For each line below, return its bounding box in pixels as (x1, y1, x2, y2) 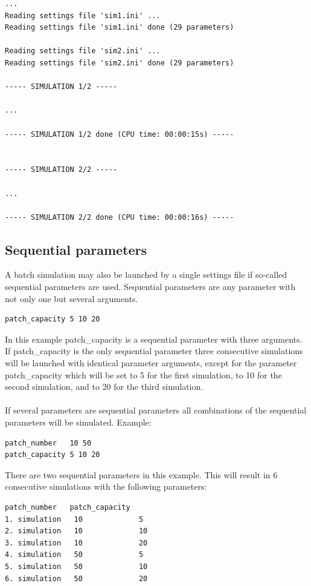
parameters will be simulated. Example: (5, 416, 152, 429)
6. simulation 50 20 (5, 574, 148, 583)
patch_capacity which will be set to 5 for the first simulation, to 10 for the (5, 368, 282, 381)
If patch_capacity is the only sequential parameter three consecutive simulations (5, 344, 303, 357)
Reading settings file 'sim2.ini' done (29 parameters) (5, 58, 234, 67)
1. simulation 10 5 (5, 515, 144, 524)
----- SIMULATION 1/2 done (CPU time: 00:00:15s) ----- (5, 130, 234, 139)
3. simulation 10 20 (5, 538, 148, 547)
